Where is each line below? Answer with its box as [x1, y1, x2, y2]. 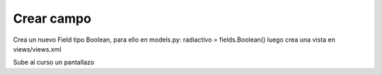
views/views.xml [13, 45, 62, 53]
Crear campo [13, 11, 92, 26]
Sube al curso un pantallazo [13, 58, 95, 67]
